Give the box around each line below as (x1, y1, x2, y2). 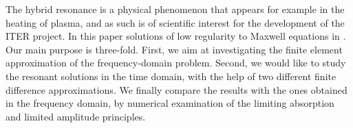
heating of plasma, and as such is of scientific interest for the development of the (6, 15, 345, 29)
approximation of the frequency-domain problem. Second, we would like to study (6, 55, 346, 70)
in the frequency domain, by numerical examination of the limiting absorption (6, 96, 334, 110)
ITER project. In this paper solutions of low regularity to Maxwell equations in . (6, 29, 346, 43)
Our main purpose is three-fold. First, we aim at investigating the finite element (6, 42, 343, 56)
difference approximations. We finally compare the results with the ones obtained (6, 82, 347, 97)
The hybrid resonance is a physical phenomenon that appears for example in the (6, 2, 345, 16)
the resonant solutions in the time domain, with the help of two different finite (6, 68, 336, 83)
